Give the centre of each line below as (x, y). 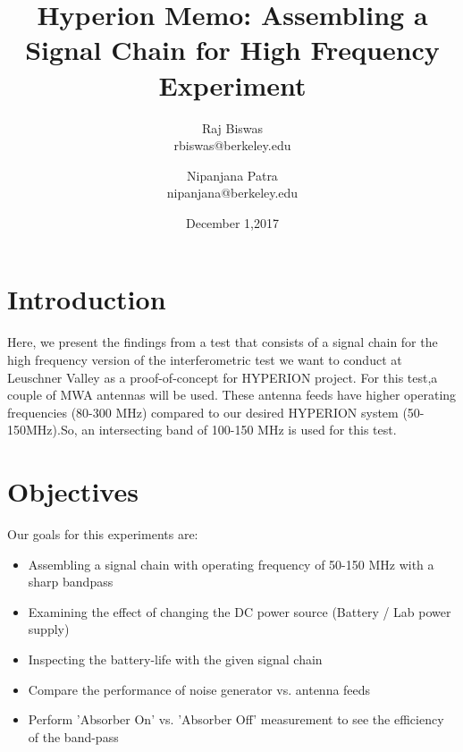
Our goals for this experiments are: (103, 534)
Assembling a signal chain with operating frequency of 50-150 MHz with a (231, 564)
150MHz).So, (42, 430)
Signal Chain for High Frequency (232, 50)
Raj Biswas (232, 127)
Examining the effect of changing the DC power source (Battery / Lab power (240, 611)
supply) (49, 629)
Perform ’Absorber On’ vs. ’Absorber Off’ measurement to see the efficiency (236, 719)
